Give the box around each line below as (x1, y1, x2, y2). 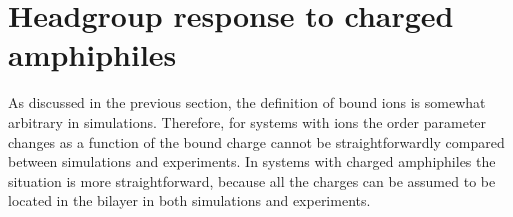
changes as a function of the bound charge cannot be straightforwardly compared (8, 131, 505, 152)
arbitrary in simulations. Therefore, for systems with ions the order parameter (8, 111, 487, 132)
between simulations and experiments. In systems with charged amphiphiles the (8, 151, 496, 172)
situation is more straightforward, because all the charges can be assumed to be (8, 170, 496, 191)
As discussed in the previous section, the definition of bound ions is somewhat (8, 92, 486, 113)
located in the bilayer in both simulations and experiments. (8, 190, 371, 211)
